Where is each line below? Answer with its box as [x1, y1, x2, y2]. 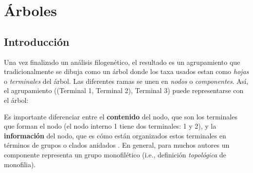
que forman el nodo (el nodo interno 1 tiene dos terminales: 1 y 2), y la [4, 121, 217, 131]
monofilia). [4, 159, 36, 169]
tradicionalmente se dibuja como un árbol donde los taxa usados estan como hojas [4, 66, 249, 77]
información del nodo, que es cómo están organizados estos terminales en [4, 130, 226, 140]
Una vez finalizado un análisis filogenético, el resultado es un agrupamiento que [4, 57, 240, 67]
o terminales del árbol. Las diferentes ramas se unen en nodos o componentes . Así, [4, 76, 249, 86]
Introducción [4, 34, 70, 49]
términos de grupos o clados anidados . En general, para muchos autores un [4, 140, 230, 150]
